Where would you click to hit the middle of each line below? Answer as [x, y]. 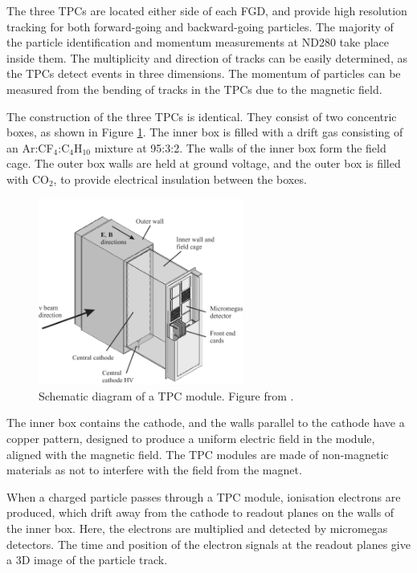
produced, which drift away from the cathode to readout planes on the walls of [200, 512]
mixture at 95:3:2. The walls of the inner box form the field [240, 147]
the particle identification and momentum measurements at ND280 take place [198, 42]
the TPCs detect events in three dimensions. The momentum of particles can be [204, 73]
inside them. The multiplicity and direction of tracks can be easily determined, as [207, 57]
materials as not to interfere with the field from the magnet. [154, 470]
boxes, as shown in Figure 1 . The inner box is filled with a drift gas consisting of [205, 132]
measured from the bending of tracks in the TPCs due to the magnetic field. [194, 89]
